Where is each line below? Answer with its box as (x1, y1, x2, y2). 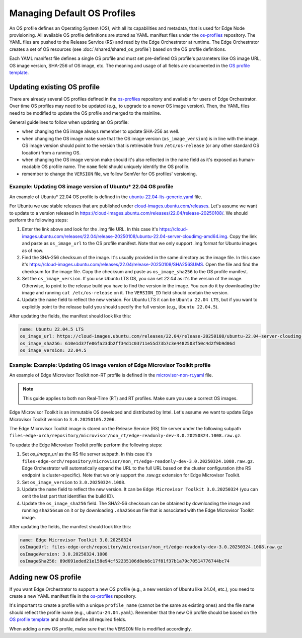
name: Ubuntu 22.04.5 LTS (20, 327, 84, 332)
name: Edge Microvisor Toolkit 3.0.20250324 (20, 537, 132, 543)
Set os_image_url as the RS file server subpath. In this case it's (22, 451, 153, 457)
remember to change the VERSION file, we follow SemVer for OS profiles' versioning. (22, 171, 197, 177)
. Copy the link (226, 233, 257, 239)
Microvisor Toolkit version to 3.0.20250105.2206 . (9, 416, 116, 422)
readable (22, 164, 40, 170)
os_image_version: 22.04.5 (20, 348, 87, 353)
